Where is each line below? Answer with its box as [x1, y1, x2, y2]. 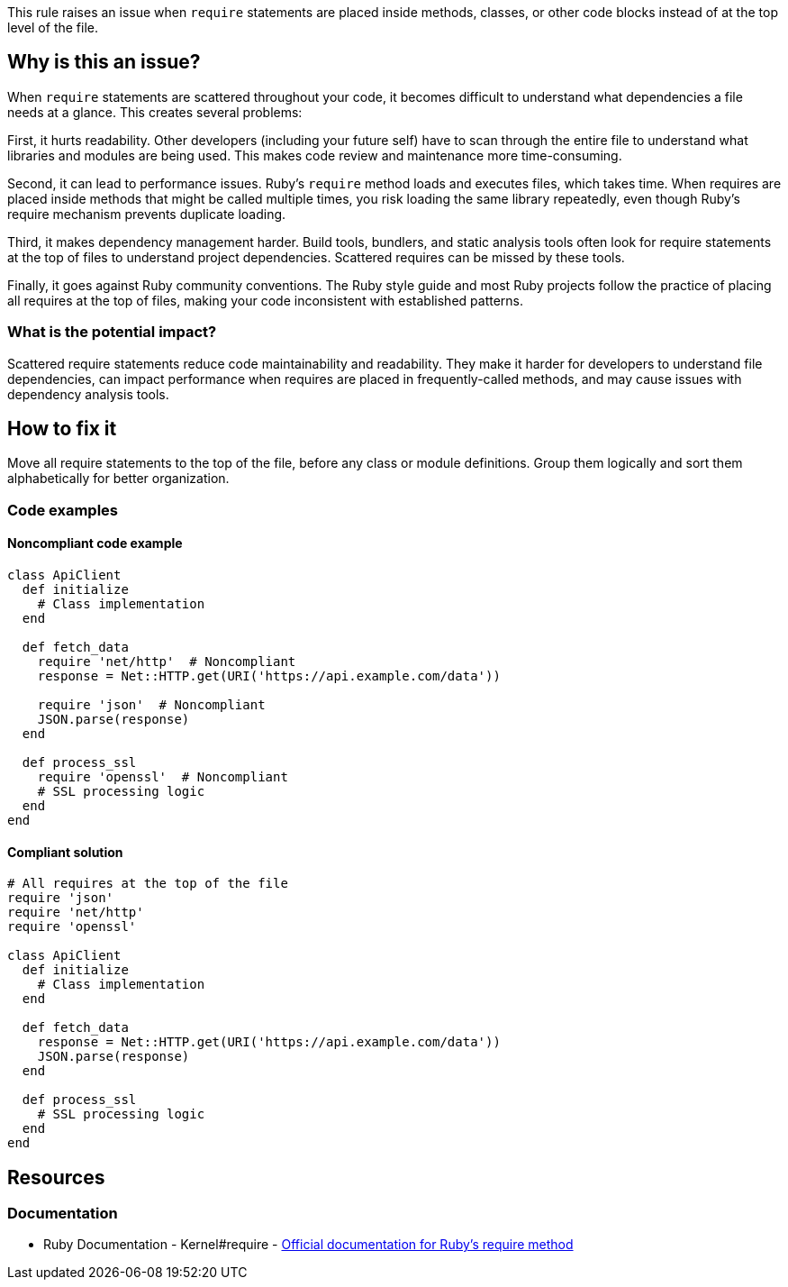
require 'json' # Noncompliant [37, 698, 266, 713]
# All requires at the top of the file [7, 876, 288, 891]
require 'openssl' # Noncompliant [37, 770, 288, 785]
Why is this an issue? [7, 50, 201, 74]
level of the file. [7, 20, 98, 35]
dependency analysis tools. [7, 386, 169, 402]
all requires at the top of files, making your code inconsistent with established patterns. [7, 292, 523, 308]
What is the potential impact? [7, 323, 217, 342]
